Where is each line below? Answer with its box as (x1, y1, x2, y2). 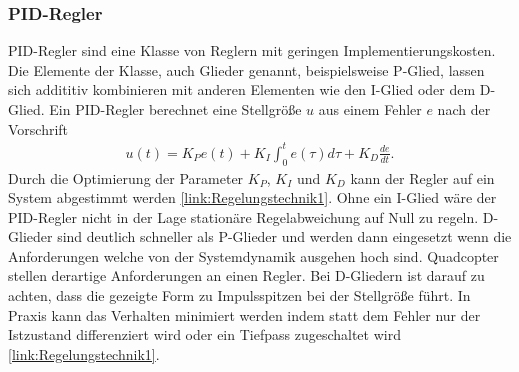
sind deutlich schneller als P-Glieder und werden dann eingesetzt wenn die (57, 226, 512, 247)
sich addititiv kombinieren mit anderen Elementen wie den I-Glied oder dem (8, 79, 476, 100)
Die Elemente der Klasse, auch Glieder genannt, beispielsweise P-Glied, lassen (8, 59, 485, 80)
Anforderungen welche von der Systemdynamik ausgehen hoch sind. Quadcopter (8, 245, 499, 266)
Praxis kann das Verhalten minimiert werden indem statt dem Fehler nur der (8, 304, 481, 325)
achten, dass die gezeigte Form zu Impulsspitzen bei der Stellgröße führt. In (8, 285, 471, 306)
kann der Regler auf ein (350, 167, 495, 188)
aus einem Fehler (318, 99, 422, 119)
